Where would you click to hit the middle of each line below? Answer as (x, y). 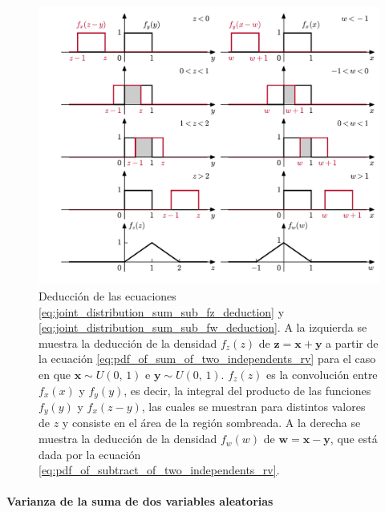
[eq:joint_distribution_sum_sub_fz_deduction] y (162, 311)
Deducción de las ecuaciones (107, 295)
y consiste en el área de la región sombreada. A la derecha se (211, 423)
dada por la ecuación (90, 454)
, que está (354, 439)
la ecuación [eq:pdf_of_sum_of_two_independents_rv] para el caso (207, 359)
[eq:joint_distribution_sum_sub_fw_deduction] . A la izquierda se (203, 327)
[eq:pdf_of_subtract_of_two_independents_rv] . (159, 470)
